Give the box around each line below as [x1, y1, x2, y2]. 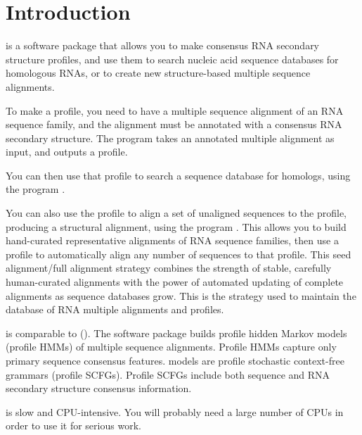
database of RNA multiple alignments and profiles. [6, 302, 224, 317]
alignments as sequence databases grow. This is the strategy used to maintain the [6, 288, 356, 303]
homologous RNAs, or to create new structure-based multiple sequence [6, 65, 311, 80]
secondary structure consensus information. [6, 381, 192, 396]
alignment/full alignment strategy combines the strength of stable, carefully [6, 260, 332, 275]
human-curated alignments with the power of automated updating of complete [6, 275, 344, 289]
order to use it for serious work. [6, 418, 141, 433]
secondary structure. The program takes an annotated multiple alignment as [6, 130, 335, 145]
